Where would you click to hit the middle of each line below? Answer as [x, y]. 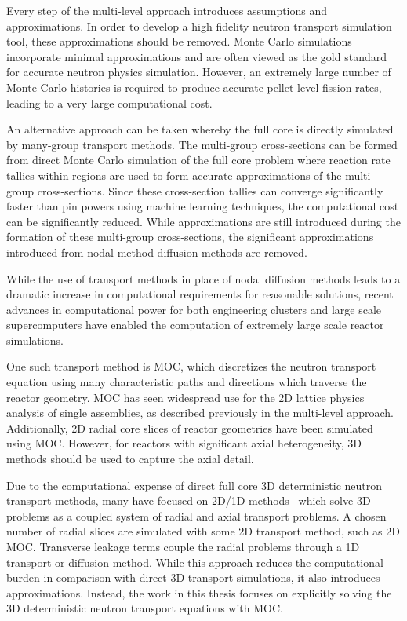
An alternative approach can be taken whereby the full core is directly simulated [200, 129]
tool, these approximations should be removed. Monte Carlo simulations [179, 41]
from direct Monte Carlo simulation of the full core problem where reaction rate [198, 160]
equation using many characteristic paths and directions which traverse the [187, 382]
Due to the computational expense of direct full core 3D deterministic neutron [194, 485]
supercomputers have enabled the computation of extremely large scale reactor [195, 325]
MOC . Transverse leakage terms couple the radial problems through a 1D [183, 546]
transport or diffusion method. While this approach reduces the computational [195, 562]
